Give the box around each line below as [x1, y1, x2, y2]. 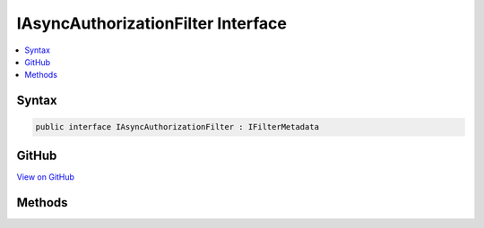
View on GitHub [16, 171, 75, 182]
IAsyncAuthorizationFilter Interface [16, 13, 287, 33]
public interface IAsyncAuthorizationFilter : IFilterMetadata [35, 122, 320, 132]
